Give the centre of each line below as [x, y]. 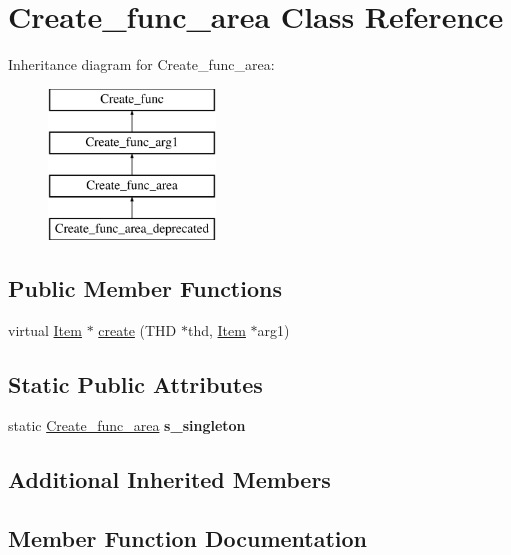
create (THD [137, 329]
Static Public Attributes [135, 383]
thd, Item [216, 329]
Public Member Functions [145, 287]
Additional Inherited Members [169, 479]
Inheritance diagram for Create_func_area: [141, 64]
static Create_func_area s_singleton [127, 425]
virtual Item [45, 329]
